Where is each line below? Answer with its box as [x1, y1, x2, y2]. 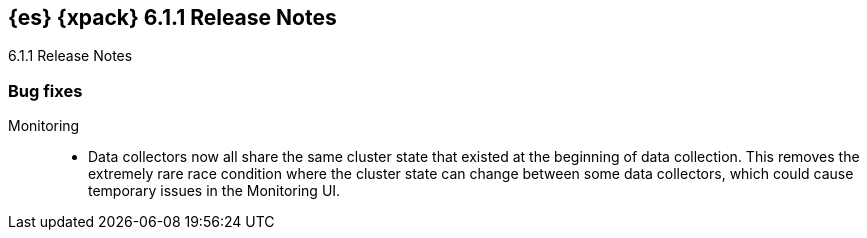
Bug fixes [8, 80, 83, 101]
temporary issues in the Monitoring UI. [88, 182, 341, 200]
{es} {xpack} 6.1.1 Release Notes [8, 5, 337, 30]
